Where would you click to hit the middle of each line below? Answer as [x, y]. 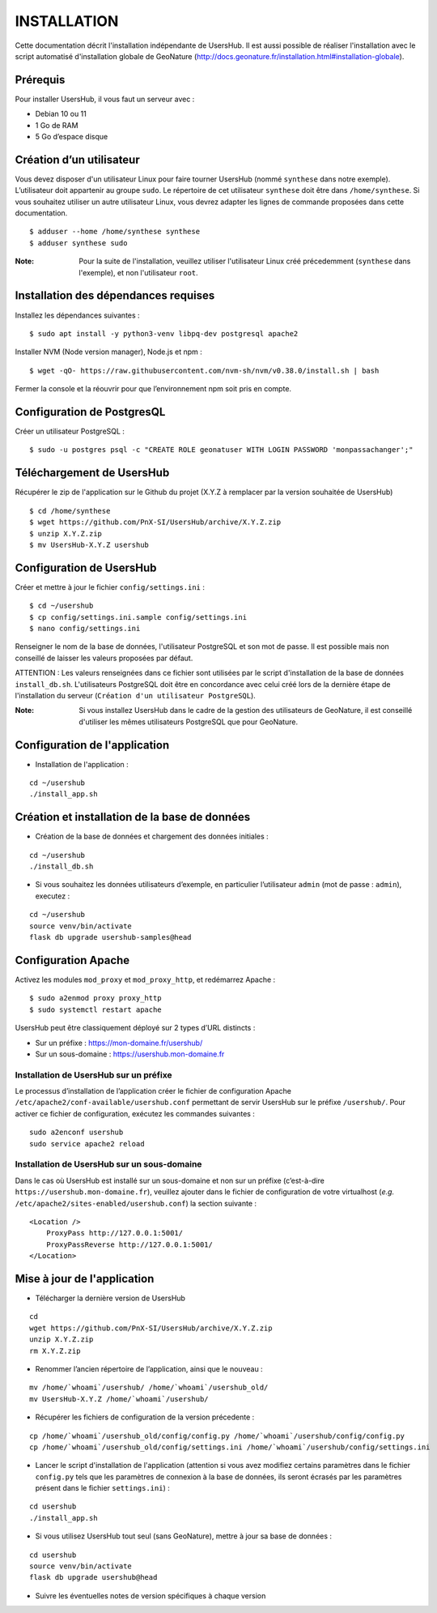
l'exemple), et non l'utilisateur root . [138, 272]
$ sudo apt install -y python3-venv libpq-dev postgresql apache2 [164, 333]
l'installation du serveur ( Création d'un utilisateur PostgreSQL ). [136, 695]
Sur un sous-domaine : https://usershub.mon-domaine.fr [130, 1054]
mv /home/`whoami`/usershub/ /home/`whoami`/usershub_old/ [149, 1388]
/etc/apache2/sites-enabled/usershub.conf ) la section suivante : [136, 1203]
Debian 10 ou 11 [61, 114]
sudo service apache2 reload [87, 1144]
